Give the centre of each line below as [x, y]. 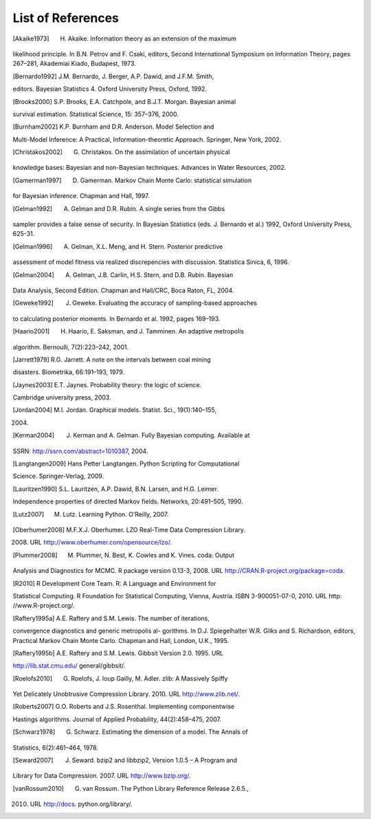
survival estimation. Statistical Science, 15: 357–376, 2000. [95, 114]
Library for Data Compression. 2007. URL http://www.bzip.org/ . [102, 776]
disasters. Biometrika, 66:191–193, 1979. [69, 372]
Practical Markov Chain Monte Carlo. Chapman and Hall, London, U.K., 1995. [121, 640]
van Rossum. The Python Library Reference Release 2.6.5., [166, 788]
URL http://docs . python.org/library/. [81, 804]
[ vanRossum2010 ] [38, 788]
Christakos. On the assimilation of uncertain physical [156, 152]
